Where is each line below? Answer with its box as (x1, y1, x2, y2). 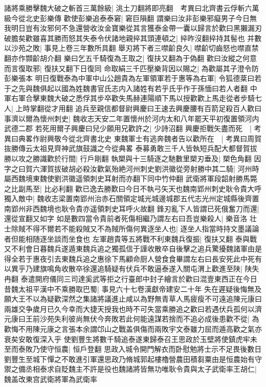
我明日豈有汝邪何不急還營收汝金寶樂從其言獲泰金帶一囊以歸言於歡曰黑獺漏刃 (4, 23, 262, 33)
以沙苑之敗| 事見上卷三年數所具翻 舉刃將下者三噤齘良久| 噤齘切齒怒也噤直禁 (4, 42, 259, 53)
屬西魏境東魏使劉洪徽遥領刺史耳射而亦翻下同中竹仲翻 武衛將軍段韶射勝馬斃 (4, 173, 257, 184)
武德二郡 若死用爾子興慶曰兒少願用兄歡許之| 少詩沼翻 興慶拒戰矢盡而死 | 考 (4, 123, 261, 134)
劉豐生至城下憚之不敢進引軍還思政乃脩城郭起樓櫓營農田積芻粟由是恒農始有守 (4, 353, 262, 364)
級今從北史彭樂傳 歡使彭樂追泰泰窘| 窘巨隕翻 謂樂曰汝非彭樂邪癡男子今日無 (4, 12, 257, 23)
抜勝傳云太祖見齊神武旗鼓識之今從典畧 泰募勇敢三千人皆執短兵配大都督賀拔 (4, 143, 257, 154)
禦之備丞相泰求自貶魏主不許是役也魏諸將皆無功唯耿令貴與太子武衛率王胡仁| (4, 363, 257, 374)
